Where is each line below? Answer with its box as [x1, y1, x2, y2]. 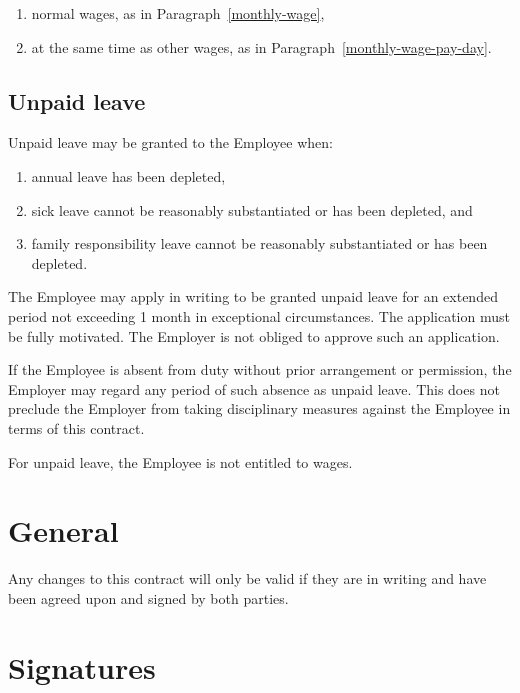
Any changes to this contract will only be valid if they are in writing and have [8, 568, 487, 589]
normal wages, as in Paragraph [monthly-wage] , [31, 3, 325, 23]
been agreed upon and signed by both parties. [8, 587, 289, 608]
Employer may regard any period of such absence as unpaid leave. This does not [8, 378, 500, 399]
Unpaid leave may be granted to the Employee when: [8, 132, 333, 153]
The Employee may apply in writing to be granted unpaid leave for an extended [8, 286, 498, 307]
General [8, 510, 119, 551]
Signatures [8, 646, 156, 687]
